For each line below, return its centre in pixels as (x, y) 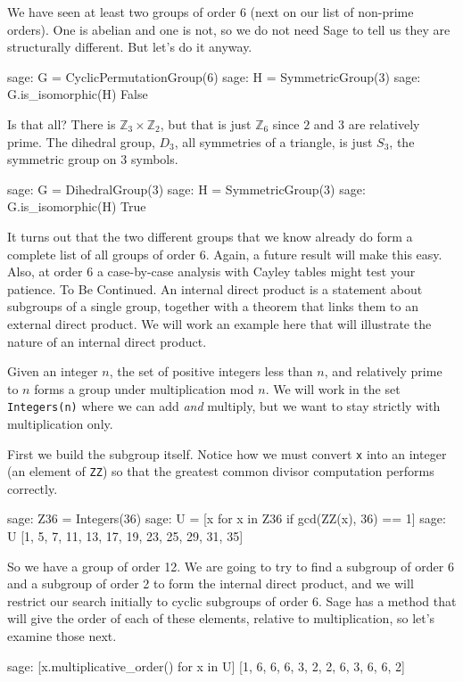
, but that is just (206, 123)
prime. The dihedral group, (81, 141)
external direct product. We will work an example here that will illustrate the (219, 323)
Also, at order (45, 271)
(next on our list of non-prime (332, 12)
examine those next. (62, 636)
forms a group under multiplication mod (144, 388)
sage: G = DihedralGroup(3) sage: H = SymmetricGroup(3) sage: (186, 189)
